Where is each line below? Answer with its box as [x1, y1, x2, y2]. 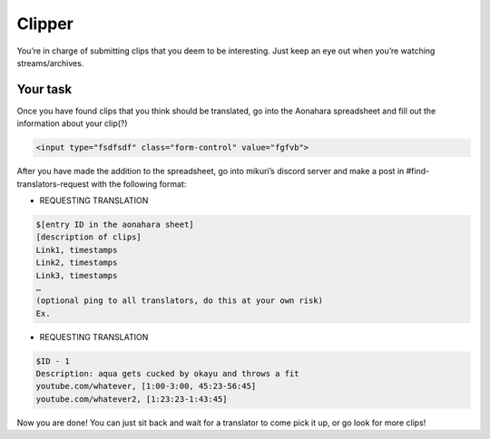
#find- [406, 166, 430, 177]
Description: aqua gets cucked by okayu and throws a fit [35, 368, 299, 379]
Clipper [16, 14, 74, 34]
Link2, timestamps [35, 258, 118, 268]
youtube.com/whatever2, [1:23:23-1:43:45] [35, 394, 228, 404]
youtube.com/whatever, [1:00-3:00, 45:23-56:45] [35, 381, 257, 392]
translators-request [16, 178, 90, 190]
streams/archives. [16, 57, 84, 68]
